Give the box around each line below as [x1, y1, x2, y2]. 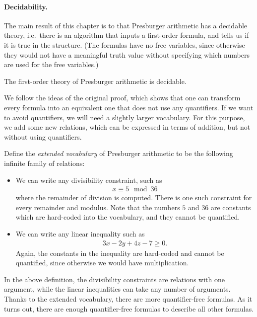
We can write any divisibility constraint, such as [15, 174, 162, 185]
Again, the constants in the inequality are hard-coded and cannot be [15, 247, 224, 258]
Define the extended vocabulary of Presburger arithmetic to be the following [4, 148, 233, 158]
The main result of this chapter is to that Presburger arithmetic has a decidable [4, 20, 248, 30]
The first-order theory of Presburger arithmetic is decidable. [4, 76, 187, 86]
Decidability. [4, 1, 48, 11]
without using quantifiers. [4, 131, 82, 142]
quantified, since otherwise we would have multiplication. [15, 257, 189, 268]
